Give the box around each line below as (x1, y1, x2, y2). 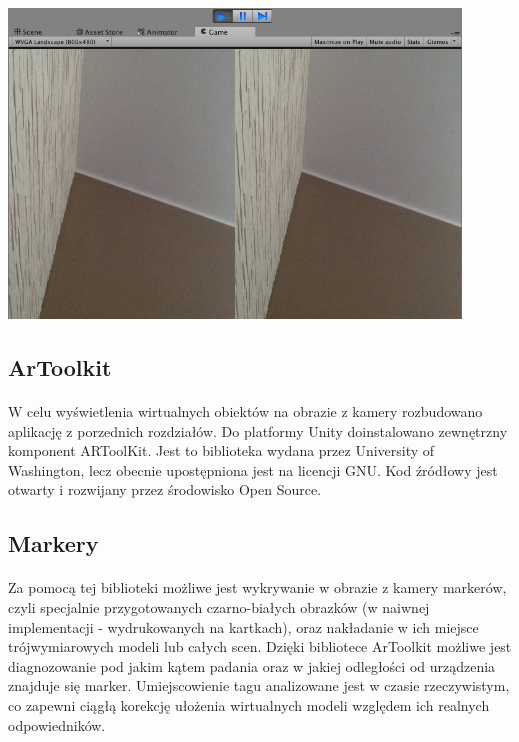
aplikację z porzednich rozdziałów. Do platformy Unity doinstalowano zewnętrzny (8, 420, 508, 441)
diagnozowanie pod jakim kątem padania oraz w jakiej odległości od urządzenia (8, 655, 496, 676)
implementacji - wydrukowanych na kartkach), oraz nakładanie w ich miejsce (8, 616, 479, 637)
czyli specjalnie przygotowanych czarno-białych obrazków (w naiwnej (8, 596, 430, 617)
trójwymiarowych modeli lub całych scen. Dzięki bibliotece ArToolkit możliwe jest (8, 636, 512, 657)
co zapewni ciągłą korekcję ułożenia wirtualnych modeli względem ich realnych (8, 694, 490, 715)
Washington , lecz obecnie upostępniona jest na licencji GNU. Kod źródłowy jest (8, 459, 498, 480)
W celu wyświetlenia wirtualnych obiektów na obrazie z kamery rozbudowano (8, 401, 483, 422)
